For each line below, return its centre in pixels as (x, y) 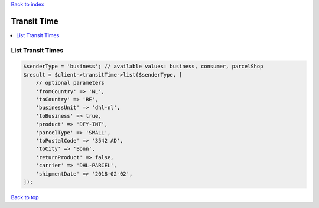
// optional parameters (70, 83)
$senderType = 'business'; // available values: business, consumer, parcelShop (143, 67)
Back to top (25, 197)
